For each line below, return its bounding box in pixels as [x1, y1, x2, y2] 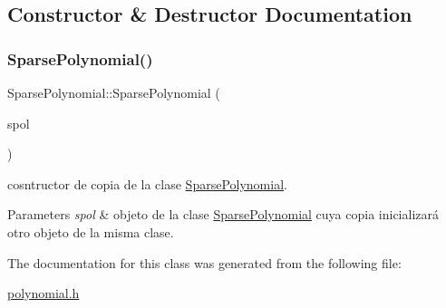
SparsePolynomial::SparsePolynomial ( [7, 83, 220, 101]
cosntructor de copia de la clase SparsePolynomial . [7, 174, 287, 193]
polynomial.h [7, 284, 80, 303]
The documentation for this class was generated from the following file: [7, 253, 402, 272]
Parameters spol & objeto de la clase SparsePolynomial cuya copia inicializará [7, 205, 439, 224]
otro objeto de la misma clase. [7, 222, 174, 241]
